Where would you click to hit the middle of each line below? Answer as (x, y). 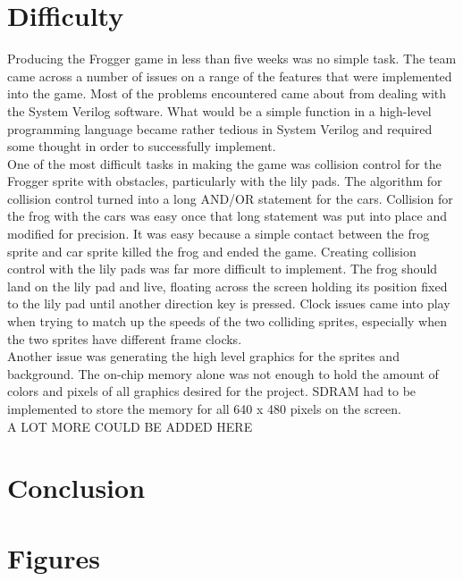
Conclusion (76, 488)
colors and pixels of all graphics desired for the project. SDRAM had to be (212, 391)
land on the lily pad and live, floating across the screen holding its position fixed (227, 286)
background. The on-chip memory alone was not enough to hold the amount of (223, 373)
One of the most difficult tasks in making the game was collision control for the (224, 163)
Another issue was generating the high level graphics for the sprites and (203, 356)
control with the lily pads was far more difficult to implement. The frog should (223, 269)
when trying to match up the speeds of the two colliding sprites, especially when (227, 321)
